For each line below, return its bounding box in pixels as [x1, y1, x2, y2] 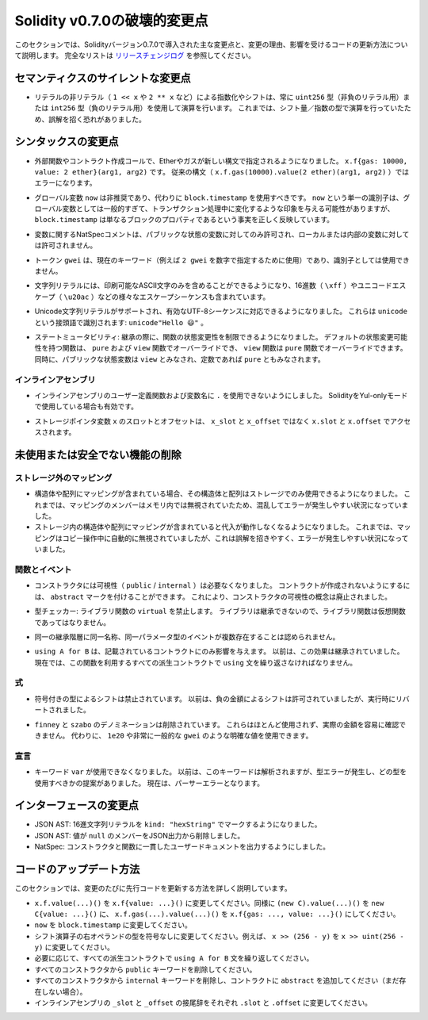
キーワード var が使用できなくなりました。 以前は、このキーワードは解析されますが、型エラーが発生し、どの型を [34, 767, 407, 777]
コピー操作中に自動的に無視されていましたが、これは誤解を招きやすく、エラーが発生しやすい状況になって [62, 533, 409, 543]
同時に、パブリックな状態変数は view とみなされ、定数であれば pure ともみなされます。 [34, 354, 325, 364]
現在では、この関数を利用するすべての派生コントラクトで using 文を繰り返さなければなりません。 [34, 658, 357, 667]
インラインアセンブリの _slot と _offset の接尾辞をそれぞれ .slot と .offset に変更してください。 [34, 998, 373, 1007]
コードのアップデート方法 [14, 863, 140, 876]
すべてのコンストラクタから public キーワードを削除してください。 [34, 964, 257, 974]
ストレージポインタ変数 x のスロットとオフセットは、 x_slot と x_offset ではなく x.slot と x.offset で [34, 416, 391, 426]
